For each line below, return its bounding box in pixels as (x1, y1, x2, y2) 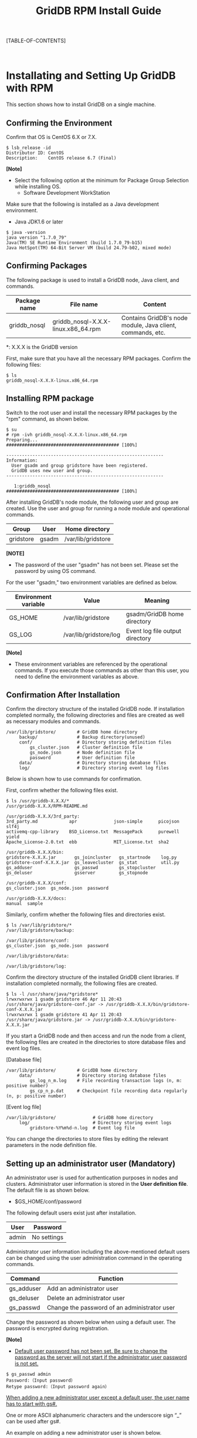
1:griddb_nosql (13, 483, 51, 489)
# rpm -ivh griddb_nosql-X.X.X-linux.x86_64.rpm (6, 432, 127, 437)
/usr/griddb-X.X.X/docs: (6, 896, 67, 901)
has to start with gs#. (6, 1400, 57, 1408)
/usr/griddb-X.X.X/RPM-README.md (6, 803, 88, 809)
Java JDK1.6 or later (14, 218, 63, 225)
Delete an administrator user (46, 1294, 125, 1303)
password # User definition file (29, 755, 135, 761)
